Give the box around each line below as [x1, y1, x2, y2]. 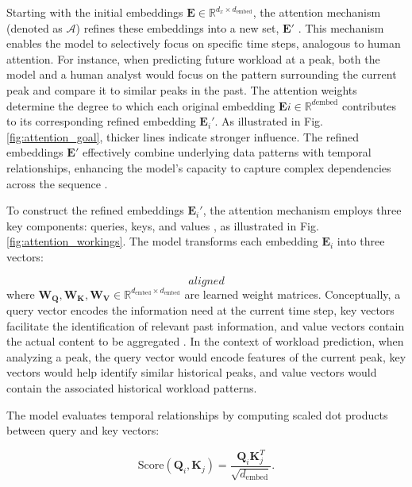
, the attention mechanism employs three [202, 202, 402, 218]
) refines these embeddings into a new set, [75, 19, 279, 36]
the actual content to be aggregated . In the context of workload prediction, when [6, 333, 404, 350]
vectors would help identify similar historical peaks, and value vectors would [6, 364, 377, 381]
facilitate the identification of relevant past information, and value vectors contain [6, 317, 405, 334]
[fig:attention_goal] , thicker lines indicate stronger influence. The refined [6, 128, 360, 145]
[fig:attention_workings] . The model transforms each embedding [6, 233, 318, 249]
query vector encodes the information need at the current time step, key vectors [6, 301, 395, 318]
